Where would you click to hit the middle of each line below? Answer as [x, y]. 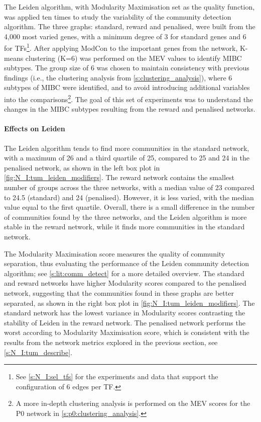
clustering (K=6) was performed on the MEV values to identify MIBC [134, 58]
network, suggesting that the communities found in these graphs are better [119, 292]
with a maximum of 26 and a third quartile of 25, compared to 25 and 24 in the [127, 158]
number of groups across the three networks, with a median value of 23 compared [129, 187]
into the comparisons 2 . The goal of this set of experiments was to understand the [129, 98]
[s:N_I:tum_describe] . [38, 352]
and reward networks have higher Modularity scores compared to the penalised [125, 283]
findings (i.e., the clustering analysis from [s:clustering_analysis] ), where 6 [118, 77]
